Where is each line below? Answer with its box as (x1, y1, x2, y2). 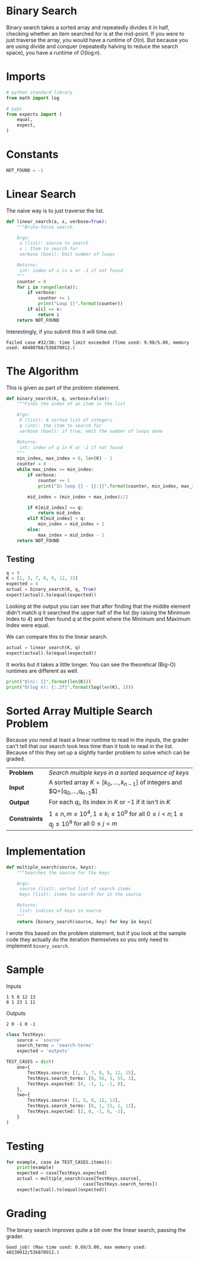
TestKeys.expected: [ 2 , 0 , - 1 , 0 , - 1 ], (27, 1108, 126, 1114)
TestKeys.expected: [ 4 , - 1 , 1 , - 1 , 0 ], (27, 1081, 126, 1087)
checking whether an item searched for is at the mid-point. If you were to (6, 30, 185, 37)
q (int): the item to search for (19, 423, 102, 429)
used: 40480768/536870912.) (6, 344, 76, 351)
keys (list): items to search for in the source (19, 892, 142, 898)
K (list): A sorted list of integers (19, 417, 113, 423)
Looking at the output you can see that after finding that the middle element (6, 603, 191, 610)
